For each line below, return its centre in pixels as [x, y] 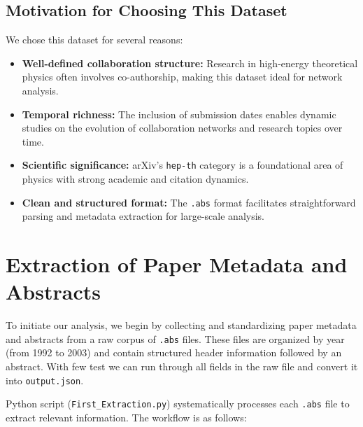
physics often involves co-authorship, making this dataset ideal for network [182, 77]
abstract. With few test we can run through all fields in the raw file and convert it [182, 366]
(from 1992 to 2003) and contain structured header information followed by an [174, 352]
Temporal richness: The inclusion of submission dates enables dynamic [179, 114]
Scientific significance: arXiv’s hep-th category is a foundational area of [183, 165]
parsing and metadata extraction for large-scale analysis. [143, 216]
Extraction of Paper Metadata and [177, 264]
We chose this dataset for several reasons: [94, 40]
